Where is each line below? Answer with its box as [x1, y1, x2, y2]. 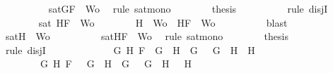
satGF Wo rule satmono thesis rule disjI [48, 1, 328, 15]
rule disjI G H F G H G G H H [5, 42, 255, 57]
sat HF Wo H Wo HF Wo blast [38, 15, 288, 29]
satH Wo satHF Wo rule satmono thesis [5, 29, 288, 44]
